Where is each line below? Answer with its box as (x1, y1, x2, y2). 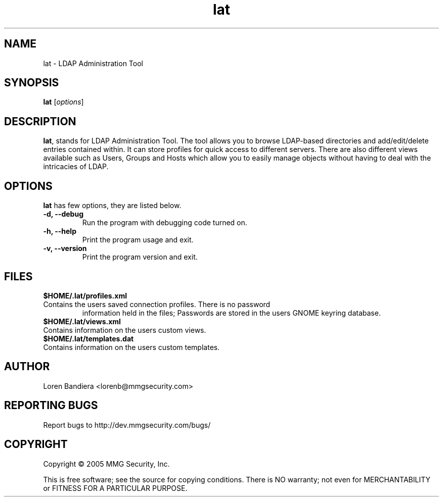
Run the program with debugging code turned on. (82, 218, 247, 227)
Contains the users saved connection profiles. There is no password (43, 299, 271, 309)
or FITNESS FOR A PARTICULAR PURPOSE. (43, 483, 188, 492)
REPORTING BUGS (4, 399, 98, 412)
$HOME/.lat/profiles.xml (43, 291, 127, 300)
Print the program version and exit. (82, 253, 198, 262)
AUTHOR (4, 360, 50, 373)
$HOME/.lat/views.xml (43, 317, 121, 326)
